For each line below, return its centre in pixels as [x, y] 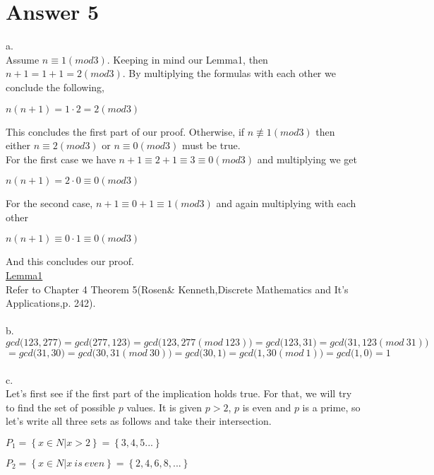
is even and [267, 407]
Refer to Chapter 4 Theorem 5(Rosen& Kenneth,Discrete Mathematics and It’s [177, 289]
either [18, 145]
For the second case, [49, 203]
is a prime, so [331, 407]
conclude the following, [55, 87]
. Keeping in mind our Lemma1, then [187, 59]
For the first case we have [61, 159]
